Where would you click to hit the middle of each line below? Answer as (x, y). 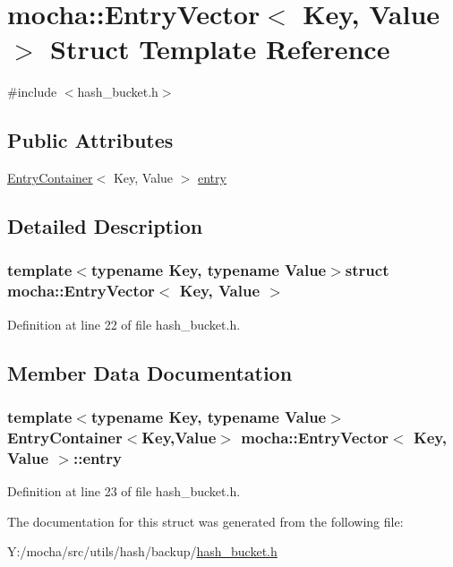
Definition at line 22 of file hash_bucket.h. (124, 324)
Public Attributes (90, 140)
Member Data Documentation (150, 372)
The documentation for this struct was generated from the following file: (205, 521)
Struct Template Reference (220, 49)
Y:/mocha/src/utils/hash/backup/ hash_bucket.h (142, 551)
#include (32, 92)
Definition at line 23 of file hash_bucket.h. (124, 491)
